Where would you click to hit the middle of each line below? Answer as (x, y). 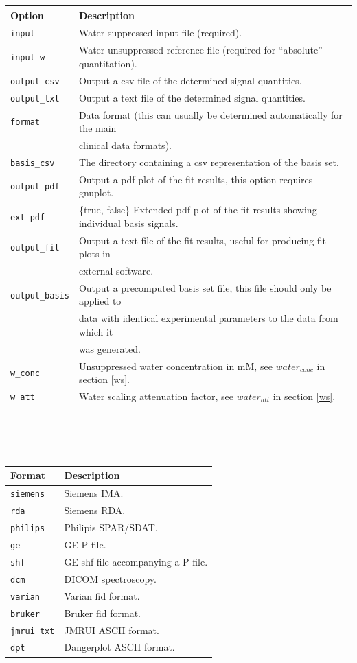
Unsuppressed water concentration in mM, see (175, 365)
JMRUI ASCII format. (112, 630)
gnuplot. (96, 193)
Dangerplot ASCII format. (119, 647)
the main (97, 128)
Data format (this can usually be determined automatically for (210, 114)
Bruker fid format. (102, 613)
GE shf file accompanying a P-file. (136, 561)
